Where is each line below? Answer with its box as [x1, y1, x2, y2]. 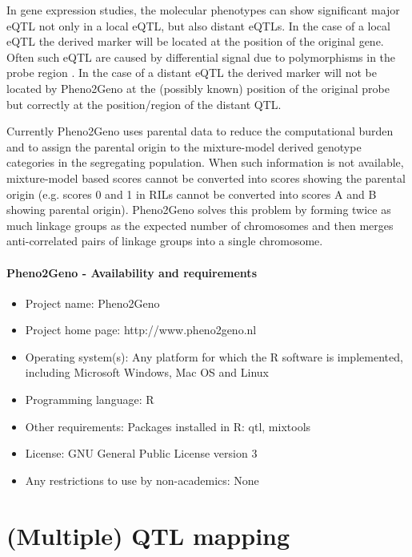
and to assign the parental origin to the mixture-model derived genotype [6, 138, 362, 155]
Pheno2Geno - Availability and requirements [6, 264, 257, 281]
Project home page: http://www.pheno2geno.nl [25, 321, 257, 338]
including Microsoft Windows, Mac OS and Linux [25, 364, 269, 381]
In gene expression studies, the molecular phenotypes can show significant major [6, 2, 400, 18]
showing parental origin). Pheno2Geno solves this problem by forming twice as [6, 201, 391, 218]
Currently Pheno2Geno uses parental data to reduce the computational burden [6, 123, 394, 139]
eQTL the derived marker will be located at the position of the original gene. [6, 33, 384, 50]
